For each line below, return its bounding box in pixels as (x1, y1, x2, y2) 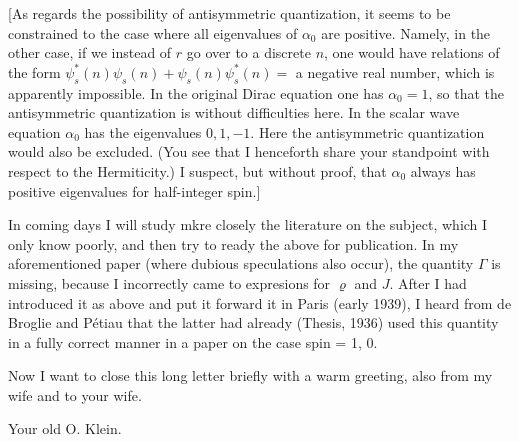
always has (410, 160, 476, 181)
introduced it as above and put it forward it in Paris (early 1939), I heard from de (8, 292, 512, 313)
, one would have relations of (324, 42, 500, 63)
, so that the (428, 82, 504, 103)
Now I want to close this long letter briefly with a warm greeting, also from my (8, 365, 493, 386)
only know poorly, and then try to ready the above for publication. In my (8, 233, 459, 254)
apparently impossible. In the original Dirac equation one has (8, 82, 384, 103)
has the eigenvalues (84, 121, 202, 142)
